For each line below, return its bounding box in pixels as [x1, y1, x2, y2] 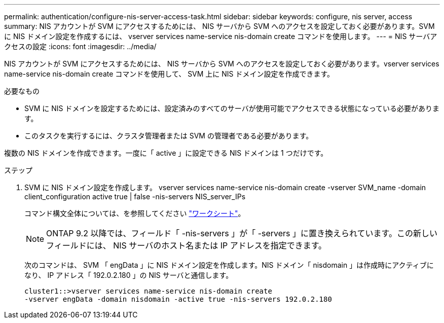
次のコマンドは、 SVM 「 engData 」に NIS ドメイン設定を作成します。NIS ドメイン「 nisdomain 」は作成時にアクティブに [24, 261, 434, 269]
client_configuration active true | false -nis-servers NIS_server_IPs [24, 192, 246, 201]
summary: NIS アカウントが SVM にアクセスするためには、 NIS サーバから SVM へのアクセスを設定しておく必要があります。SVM [4, 22, 435, 30]
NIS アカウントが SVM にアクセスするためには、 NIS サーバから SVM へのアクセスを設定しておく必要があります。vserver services [4, 59, 439, 68]
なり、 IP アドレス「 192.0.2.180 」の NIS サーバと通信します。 [24, 271, 233, 279]
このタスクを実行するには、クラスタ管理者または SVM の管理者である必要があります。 [24, 131, 313, 140]
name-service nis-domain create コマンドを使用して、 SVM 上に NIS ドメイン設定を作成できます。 [4, 69, 335, 78]
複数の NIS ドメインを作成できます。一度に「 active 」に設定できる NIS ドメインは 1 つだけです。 [4, 149, 328, 157]
